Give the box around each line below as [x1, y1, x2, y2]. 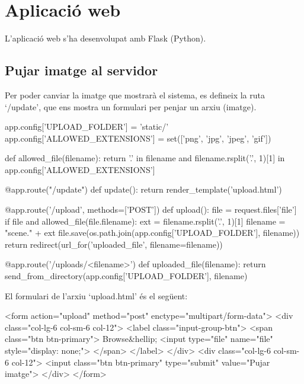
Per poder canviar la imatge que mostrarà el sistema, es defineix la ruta [5, 88, 265, 101]
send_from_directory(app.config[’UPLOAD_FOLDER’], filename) [5, 270, 248, 282]
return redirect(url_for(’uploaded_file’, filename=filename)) [5, 238, 223, 250]
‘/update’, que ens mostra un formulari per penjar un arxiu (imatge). [5, 100, 257, 113]
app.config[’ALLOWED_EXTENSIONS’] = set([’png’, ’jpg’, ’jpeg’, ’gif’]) [5, 132, 271, 144]
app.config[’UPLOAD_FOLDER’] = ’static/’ [5, 120, 169, 133]
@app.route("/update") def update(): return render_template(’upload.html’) [5, 183, 282, 196]
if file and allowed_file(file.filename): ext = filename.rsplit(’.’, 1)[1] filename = [5, 215, 286, 227]
